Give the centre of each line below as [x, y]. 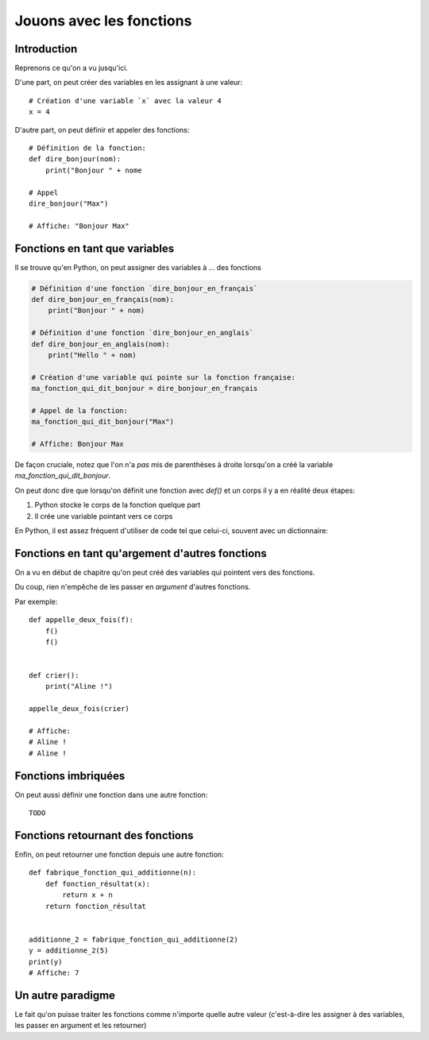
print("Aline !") [79, 686]
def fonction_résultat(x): [98, 883]
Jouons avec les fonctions [103, 21]
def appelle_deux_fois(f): [81, 620]
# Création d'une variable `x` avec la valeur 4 [125, 101]
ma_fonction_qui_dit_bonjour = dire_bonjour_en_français [145, 389]
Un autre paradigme [65, 995]
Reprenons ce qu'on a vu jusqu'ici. [71, 68]
